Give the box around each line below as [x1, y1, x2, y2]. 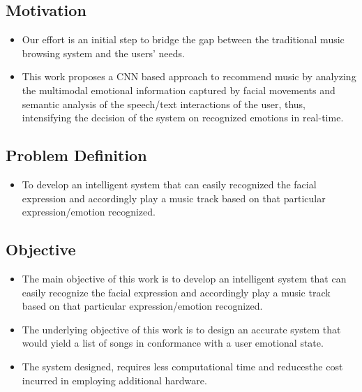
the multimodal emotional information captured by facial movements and [22, 82, 335, 97]
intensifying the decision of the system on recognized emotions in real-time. [22, 110, 344, 125]
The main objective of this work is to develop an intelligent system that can [22, 271, 347, 285]
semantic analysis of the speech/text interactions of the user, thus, [22, 96, 306, 111]
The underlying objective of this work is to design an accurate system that [22, 322, 341, 336]
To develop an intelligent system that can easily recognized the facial [22, 176, 317, 191]
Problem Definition [6, 144, 147, 166]
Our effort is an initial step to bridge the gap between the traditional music [22, 32, 345, 47]
